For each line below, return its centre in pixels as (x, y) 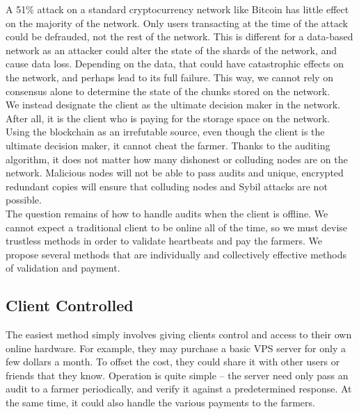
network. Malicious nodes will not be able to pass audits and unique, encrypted (175, 173)
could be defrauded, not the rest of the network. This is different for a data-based (179, 36)
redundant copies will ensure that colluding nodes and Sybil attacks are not (167, 186)
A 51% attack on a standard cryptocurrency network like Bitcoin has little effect (177, 9)
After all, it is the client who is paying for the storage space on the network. (168, 118)
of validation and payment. (63, 268)
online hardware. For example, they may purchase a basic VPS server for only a (176, 348)
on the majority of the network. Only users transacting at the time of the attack (177, 23)
